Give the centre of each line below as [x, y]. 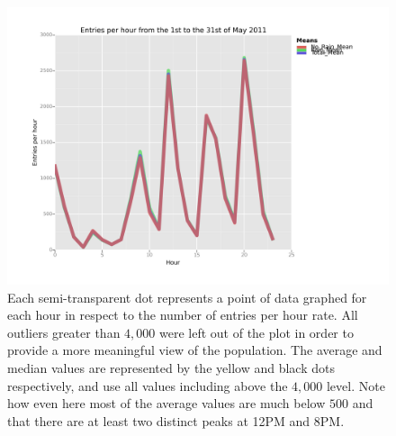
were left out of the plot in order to [256, 332]
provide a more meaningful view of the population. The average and [195, 350]
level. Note [355, 385]
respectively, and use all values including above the [148, 385]
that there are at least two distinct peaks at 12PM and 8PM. [176, 420]
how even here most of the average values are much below [166, 403]
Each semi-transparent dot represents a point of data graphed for [187, 297]
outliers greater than [64, 332]
